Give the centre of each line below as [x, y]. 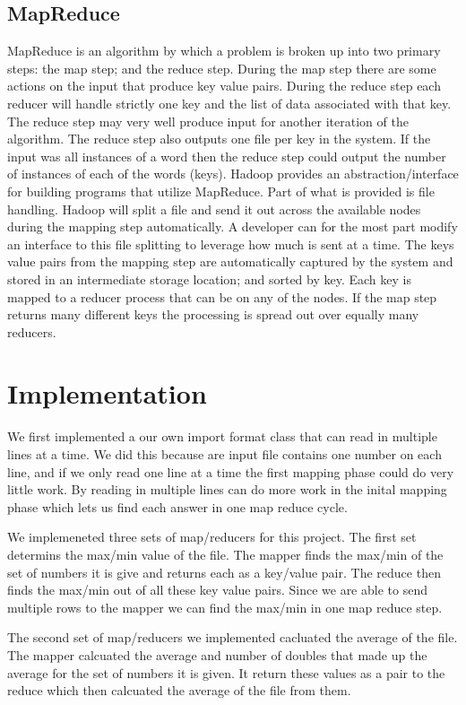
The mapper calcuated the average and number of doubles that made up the [217, 654]
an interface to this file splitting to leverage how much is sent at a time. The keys [231, 244]
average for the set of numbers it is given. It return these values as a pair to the [226, 672]
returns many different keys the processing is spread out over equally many [213, 314]
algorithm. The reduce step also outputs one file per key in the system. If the [219, 139]
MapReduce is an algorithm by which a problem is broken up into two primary [224, 51]
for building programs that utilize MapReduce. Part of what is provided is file [221, 191]
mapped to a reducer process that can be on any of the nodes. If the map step [222, 296]
